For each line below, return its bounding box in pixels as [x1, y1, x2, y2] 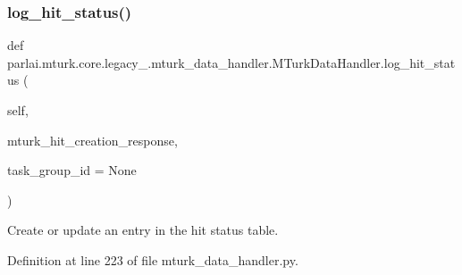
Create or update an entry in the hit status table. [7, 221, 279, 239]
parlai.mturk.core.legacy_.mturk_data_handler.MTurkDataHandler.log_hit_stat [7, 53, 456, 71]
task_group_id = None [7, 161, 137, 179]
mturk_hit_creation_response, [7, 130, 178, 149]
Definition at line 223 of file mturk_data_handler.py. [7, 250, 298, 269]
